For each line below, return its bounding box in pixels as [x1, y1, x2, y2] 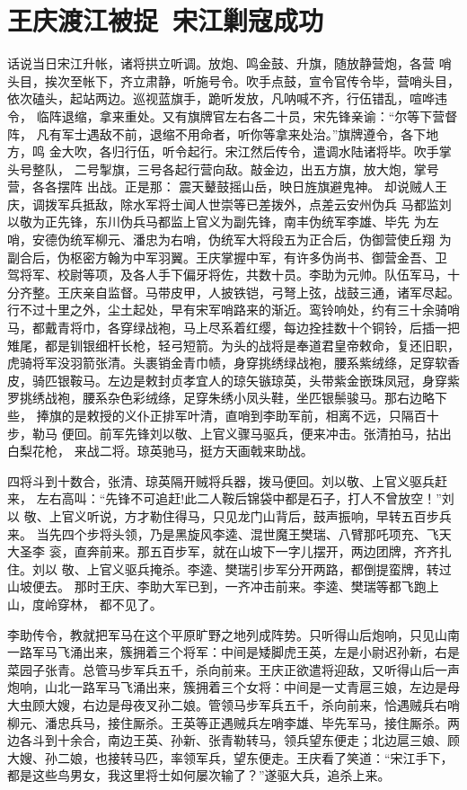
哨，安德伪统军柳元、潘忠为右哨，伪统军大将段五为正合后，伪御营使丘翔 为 [7, 230, 452, 249]
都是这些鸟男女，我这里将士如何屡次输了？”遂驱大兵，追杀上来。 [7, 766, 391, 785]
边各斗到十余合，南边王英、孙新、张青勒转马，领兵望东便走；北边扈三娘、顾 [7, 731, 460, 750]
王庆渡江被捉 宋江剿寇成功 [7, 2, 324, 39]
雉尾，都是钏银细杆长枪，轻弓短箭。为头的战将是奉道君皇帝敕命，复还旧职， [7, 335, 460, 354]
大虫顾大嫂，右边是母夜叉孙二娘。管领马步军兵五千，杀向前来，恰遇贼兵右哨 [7, 695, 460, 714]
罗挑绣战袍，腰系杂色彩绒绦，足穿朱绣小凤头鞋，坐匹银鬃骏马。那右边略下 [7, 388, 447, 407]
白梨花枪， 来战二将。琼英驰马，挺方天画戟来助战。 [7, 441, 313, 460]
